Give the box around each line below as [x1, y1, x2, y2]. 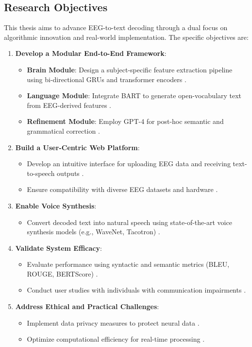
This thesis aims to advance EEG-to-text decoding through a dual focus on [4, 22, 228, 33]
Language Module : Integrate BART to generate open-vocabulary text [27, 90, 242, 101]
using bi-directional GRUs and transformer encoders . [27, 74, 186, 84]
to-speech [27, 168, 55, 178]
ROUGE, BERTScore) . [27, 268, 98, 278]
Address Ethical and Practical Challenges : [15, 301, 159, 312]
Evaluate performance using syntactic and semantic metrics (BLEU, [27, 259, 230, 269]
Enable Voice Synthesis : [15, 200, 97, 210]
